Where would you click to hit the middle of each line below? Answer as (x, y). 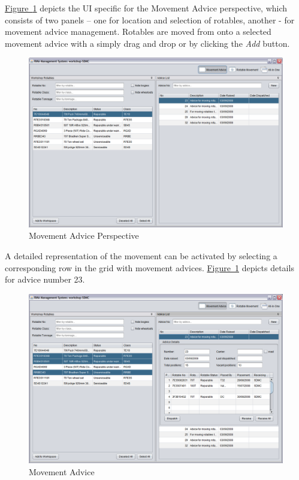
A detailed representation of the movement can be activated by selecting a (141, 255)
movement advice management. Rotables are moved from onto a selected (138, 31)
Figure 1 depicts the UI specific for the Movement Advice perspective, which (146, 8)
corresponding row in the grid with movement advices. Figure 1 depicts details (149, 267)
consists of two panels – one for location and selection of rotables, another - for (150, 19)
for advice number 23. (45, 279)
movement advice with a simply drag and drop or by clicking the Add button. (147, 43)
